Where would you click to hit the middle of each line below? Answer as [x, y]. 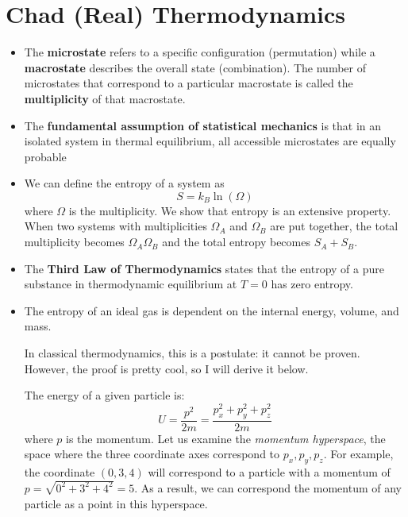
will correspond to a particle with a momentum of [269, 472]
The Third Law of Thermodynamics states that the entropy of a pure [204, 268]
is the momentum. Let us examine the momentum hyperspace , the [225, 438]
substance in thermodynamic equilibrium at [131, 284]
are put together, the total [334, 226]
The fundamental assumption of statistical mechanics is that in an [203, 125]
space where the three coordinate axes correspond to [152, 454]
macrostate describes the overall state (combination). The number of [195, 67]
